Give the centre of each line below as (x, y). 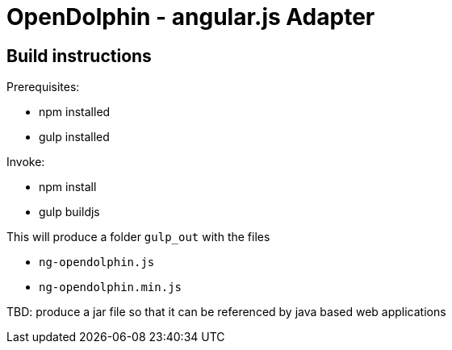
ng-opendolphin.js (97, 262)
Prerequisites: (43, 87)
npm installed (75, 112)
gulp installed (74, 137)
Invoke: (26, 162)
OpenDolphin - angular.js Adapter (191, 17)
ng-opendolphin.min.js (111, 287)
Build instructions (79, 56)
